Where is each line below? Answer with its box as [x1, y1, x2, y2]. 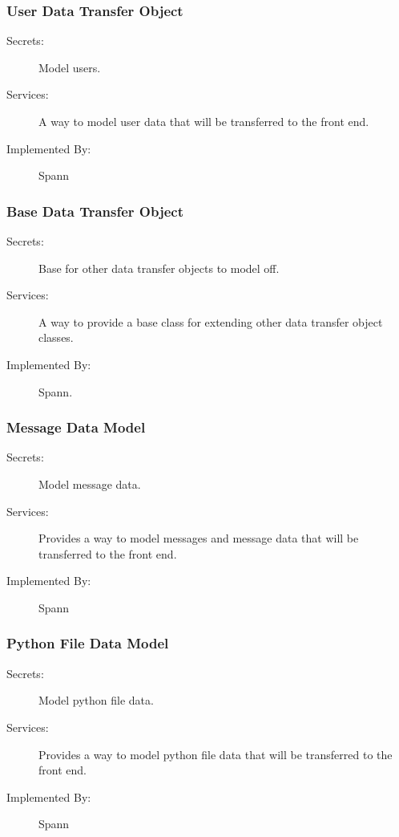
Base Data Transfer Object [6, 201, 183, 221]
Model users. [38, 59, 101, 75]
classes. [38, 329, 74, 346]
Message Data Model [6, 417, 146, 437]
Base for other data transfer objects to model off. [38, 259, 280, 276]
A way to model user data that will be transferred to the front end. [38, 113, 369, 129]
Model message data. [38, 475, 141, 492]
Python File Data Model [6, 633, 169, 653]
